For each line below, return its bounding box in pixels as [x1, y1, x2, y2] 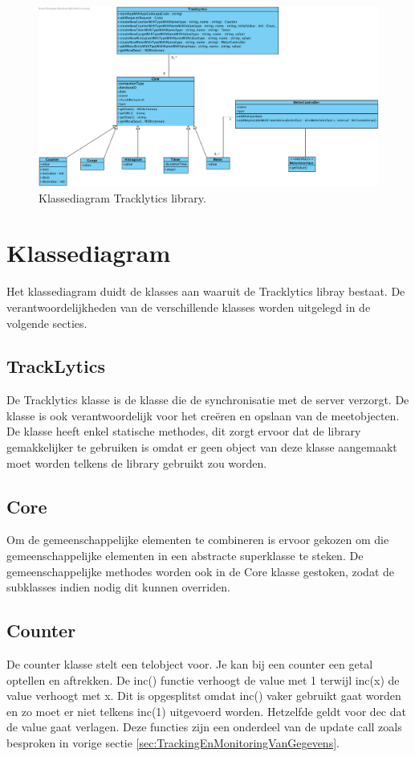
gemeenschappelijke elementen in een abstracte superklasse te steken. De [6, 547, 364, 564]
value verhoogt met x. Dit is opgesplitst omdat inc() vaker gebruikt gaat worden [6, 687, 401, 704]
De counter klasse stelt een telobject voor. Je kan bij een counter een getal [6, 656, 373, 673]
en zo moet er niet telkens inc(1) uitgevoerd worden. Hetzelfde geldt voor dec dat [6, 702, 406, 719]
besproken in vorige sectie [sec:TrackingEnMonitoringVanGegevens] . [6, 734, 340, 751]
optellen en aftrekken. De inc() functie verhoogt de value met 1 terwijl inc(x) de [6, 671, 400, 688]
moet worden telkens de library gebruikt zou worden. [6, 454, 267, 471]
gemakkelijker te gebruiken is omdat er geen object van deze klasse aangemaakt [6, 439, 397, 456]
